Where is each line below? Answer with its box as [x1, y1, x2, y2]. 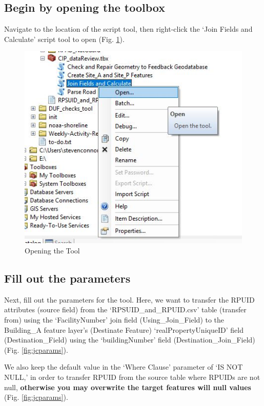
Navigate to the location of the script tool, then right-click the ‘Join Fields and [4, 24, 253, 34]
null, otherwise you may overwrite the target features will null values [4, 381, 251, 392]
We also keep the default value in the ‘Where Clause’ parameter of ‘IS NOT [4, 361, 243, 372]
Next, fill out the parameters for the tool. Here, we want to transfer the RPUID [4, 294, 255, 305]
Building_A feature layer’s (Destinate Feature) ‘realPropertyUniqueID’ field [4, 324, 243, 335]
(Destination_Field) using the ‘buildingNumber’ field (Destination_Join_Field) [4, 334, 255, 345]
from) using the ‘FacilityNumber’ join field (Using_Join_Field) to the [4, 314, 225, 325]
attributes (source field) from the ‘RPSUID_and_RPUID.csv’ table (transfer [4, 304, 247, 315]
